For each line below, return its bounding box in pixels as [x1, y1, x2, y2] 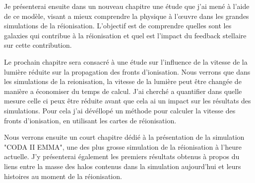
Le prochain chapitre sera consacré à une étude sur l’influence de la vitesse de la [4, 56, 248, 67]
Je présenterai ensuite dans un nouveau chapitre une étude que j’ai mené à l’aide [4, 1, 250, 11]
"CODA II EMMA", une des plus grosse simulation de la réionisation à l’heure [4, 141, 242, 152]
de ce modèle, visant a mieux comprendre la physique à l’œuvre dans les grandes [4, 10, 249, 21]
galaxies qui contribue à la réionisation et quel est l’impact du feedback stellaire [4, 30, 247, 40]
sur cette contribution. [4, 40, 72, 50]
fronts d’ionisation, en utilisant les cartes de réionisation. [4, 115, 177, 125]
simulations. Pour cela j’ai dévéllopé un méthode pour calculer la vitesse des [4, 105, 236, 115]
